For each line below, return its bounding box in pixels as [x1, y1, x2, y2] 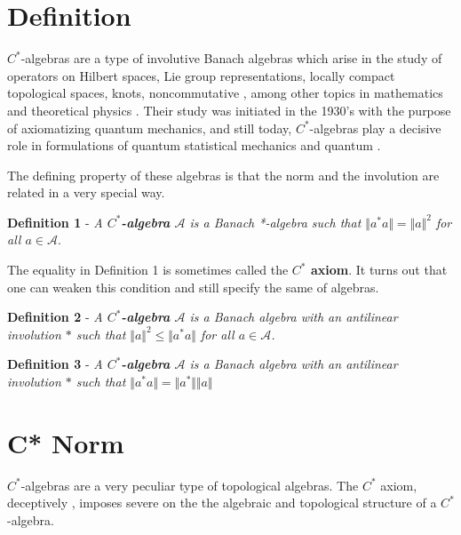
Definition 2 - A [7, 307, 103, 326]
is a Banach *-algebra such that [189, 212, 362, 231]
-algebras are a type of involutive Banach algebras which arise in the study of [20, 49, 442, 68]
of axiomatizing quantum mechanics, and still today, [7, 118, 292, 137]
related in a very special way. [7, 183, 165, 202]
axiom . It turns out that [310, 260, 448, 279]
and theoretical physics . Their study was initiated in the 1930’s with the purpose [7, 100, 451, 119]
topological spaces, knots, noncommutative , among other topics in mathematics [7, 84, 443, 102]
